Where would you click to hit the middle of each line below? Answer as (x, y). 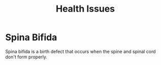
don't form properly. (26, 57)
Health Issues (85, 9)
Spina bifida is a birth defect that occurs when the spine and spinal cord (80, 51)
